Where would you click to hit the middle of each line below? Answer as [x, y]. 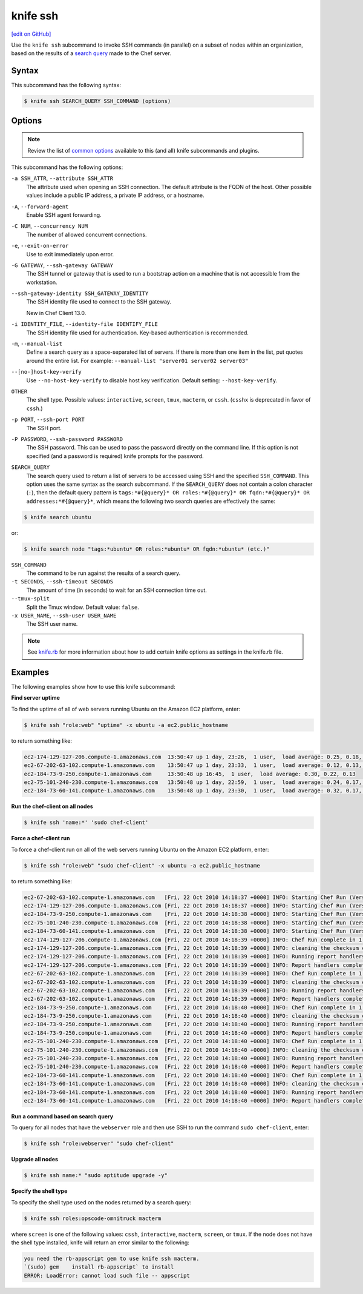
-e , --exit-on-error [40, 246]
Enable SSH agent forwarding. [64, 214]
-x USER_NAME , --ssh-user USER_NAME [64, 615]
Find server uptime [36, 698]
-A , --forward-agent [40, 207]
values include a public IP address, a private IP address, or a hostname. [115, 195]
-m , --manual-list [37, 344]
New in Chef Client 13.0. [56, 313]
